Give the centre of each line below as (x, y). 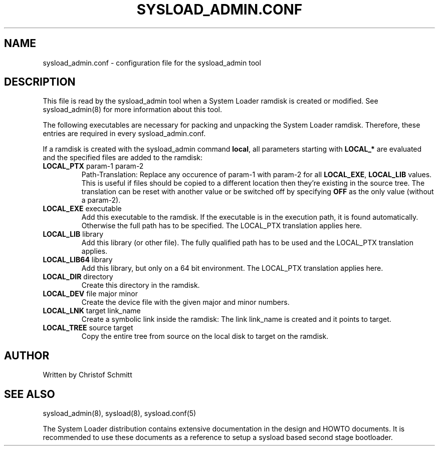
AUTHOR (27, 355)
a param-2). (101, 200)
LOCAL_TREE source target (88, 328)
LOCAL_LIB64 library (78, 260)
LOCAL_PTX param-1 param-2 (93, 166)
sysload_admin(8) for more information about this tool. (132, 110)
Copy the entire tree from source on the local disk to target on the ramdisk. (205, 336)
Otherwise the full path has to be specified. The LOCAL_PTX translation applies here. (222, 226)
